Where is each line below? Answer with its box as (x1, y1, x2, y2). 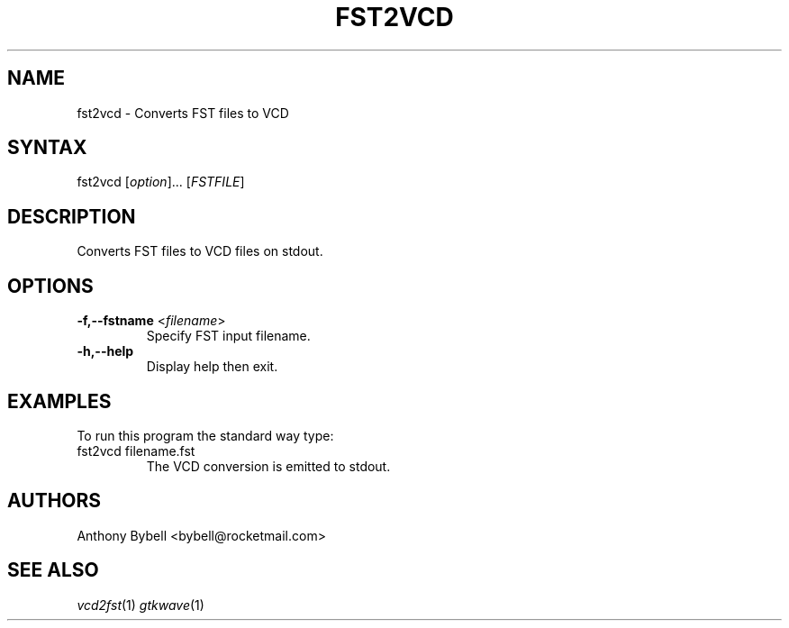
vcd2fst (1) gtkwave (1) (77, 596, 204, 613)
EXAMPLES (7, 389, 112, 413)
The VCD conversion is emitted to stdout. (146, 458, 391, 474)
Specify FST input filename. (146, 328, 311, 344)
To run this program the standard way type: (77, 427, 334, 443)
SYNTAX (7, 136, 87, 159)
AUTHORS (7, 489, 102, 513)
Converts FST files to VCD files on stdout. (77, 243, 323, 259)
